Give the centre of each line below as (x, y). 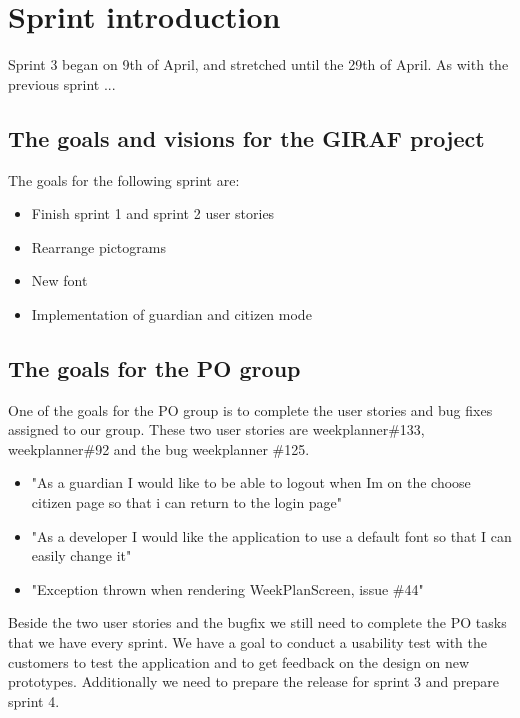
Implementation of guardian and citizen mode (171, 313)
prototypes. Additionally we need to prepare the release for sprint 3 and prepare (253, 681)
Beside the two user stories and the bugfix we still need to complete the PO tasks (257, 622)
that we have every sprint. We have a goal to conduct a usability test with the (247, 642)
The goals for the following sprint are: (124, 179)
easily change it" (81, 555)
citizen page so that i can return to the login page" (187, 502)
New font (59, 280)
